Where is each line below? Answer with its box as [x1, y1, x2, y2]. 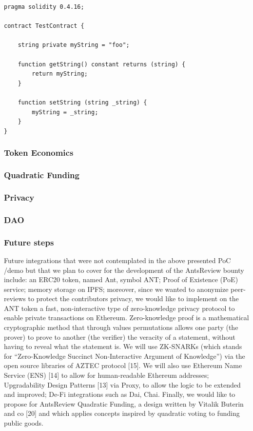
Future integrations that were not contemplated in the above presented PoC [4, 255, 231, 265]
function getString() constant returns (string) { [18, 61, 186, 68]
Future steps [4, 236, 54, 248]
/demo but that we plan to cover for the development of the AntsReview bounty [4, 265, 244, 275]
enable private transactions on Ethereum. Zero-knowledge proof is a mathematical [4, 312, 249, 323]
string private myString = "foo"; [18, 41, 130, 49]
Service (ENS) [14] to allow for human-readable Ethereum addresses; [4, 370, 209, 380]
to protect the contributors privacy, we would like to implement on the [28, 293, 239, 304]
